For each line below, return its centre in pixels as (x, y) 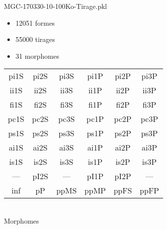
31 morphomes (37, 56)
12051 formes (35, 22)
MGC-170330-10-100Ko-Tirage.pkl (56, 6)
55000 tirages (35, 39)
